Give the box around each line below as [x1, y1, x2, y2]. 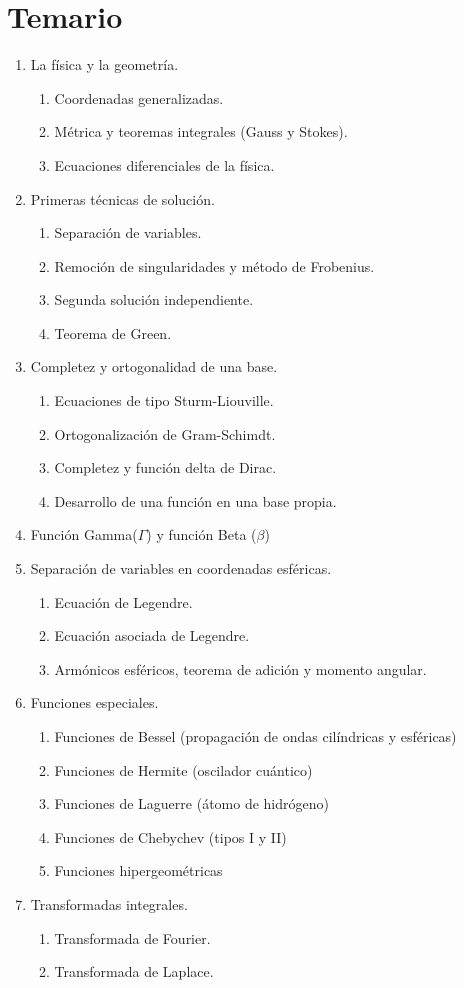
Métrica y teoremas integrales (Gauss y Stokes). [54, 121, 348, 142]
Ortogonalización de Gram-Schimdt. [54, 423, 276, 444]
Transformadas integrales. [30, 893, 188, 914]
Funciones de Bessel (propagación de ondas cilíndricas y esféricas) [54, 726, 457, 746]
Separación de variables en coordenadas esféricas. [30, 558, 332, 579]
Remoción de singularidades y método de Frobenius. [54, 255, 375, 276]
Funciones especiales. [30, 692, 159, 713]
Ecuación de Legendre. [54, 591, 193, 612]
